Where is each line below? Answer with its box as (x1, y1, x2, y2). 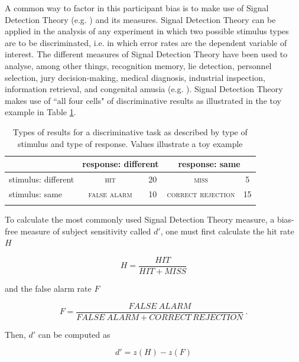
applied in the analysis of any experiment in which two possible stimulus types (5, 25, 289, 37)
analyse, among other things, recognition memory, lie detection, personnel (5, 59, 272, 71)
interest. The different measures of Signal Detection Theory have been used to (5, 48, 288, 60)
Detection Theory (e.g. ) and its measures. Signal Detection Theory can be (5, 13, 276, 25)
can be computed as (38, 328, 110, 340)
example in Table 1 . (5, 106, 76, 118)
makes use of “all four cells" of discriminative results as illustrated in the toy (5, 94, 281, 106)
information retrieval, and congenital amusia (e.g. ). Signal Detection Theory (5, 83, 283, 95)
